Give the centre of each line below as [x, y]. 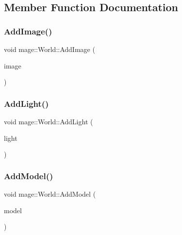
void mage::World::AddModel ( [50, 194]
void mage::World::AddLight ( [49, 121]
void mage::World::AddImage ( [50, 49]
